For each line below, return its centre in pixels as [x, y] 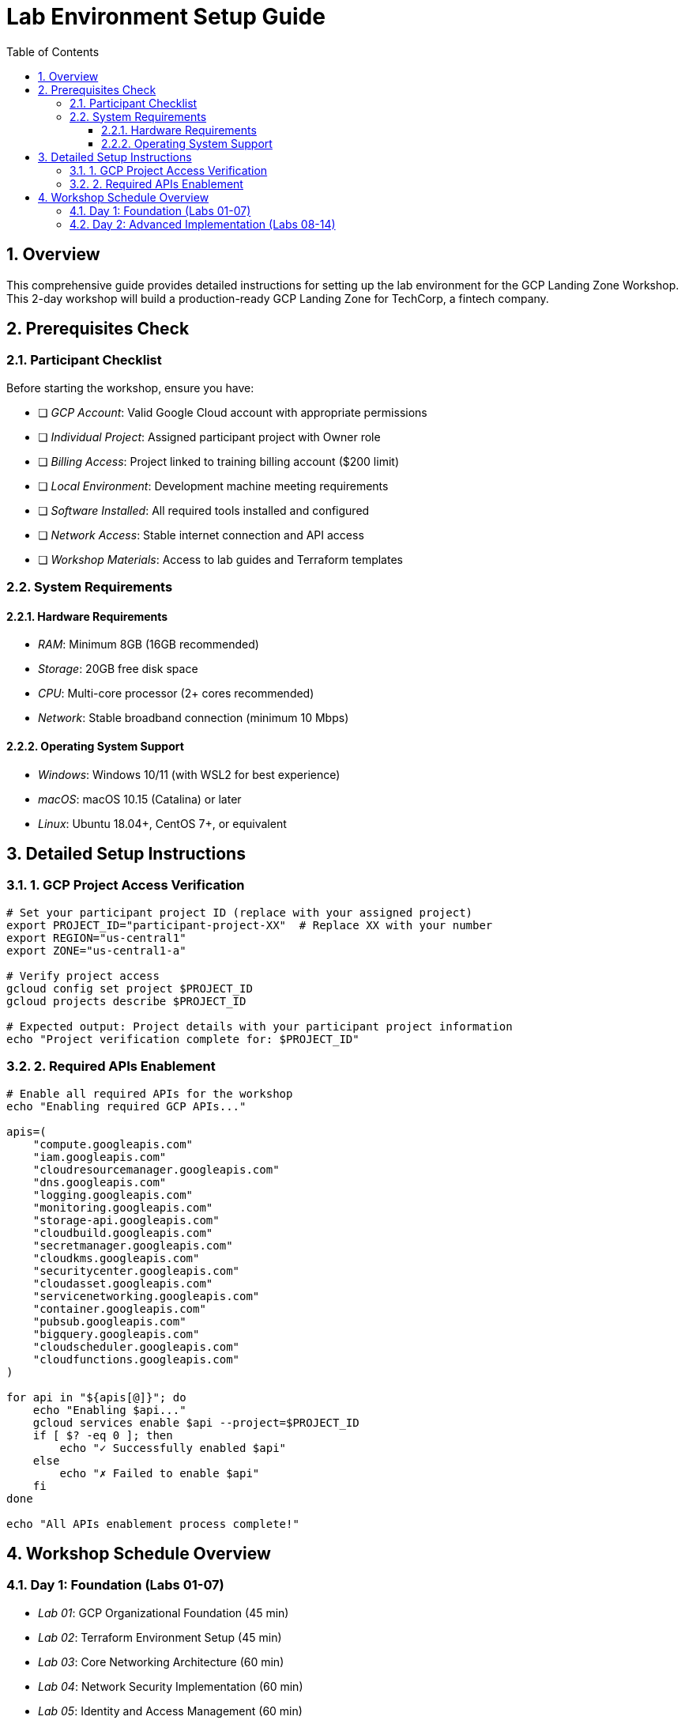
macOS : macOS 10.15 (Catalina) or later [140, 799]
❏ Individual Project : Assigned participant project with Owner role [209, 437]
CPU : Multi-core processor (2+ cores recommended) [176, 694]
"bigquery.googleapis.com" [116, 1334]
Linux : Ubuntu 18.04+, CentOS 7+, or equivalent [162, 823]
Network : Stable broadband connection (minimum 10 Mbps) [194, 718]
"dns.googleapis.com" [100, 1182]
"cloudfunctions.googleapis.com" [136, 1359]
